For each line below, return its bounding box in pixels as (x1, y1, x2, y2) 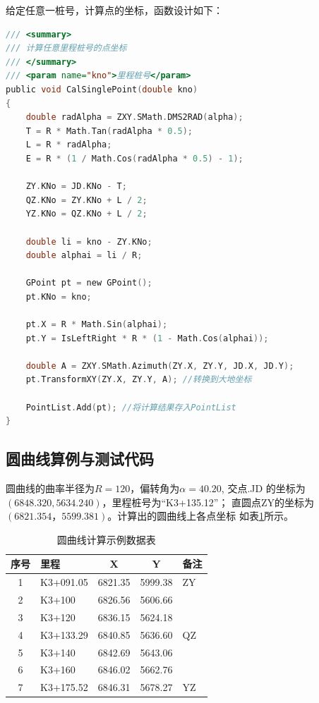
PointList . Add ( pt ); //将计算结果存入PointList (25, 402, 236, 412)
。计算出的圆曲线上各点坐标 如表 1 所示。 (107, 508, 294, 523)
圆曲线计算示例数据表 (56, 532, 156, 546)
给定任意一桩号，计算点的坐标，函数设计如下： (6, 3, 223, 17)
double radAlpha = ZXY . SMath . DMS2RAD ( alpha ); (25, 112, 243, 123)
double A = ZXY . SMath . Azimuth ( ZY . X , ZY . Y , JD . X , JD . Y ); (25, 360, 294, 371)
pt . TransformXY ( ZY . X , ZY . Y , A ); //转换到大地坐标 (25, 374, 252, 385)
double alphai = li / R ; (25, 250, 143, 261)
